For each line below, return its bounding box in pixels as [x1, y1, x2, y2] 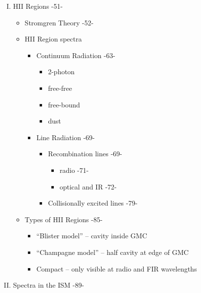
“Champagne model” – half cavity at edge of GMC [36, 247, 189, 257]
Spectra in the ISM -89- [13, 280, 84, 290]
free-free [48, 83, 72, 93]
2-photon [48, 66, 75, 77]
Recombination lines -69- [48, 148, 122, 159]
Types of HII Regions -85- [24, 214, 103, 224]
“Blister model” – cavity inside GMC [36, 230, 147, 241]
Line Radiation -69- [36, 132, 95, 142]
